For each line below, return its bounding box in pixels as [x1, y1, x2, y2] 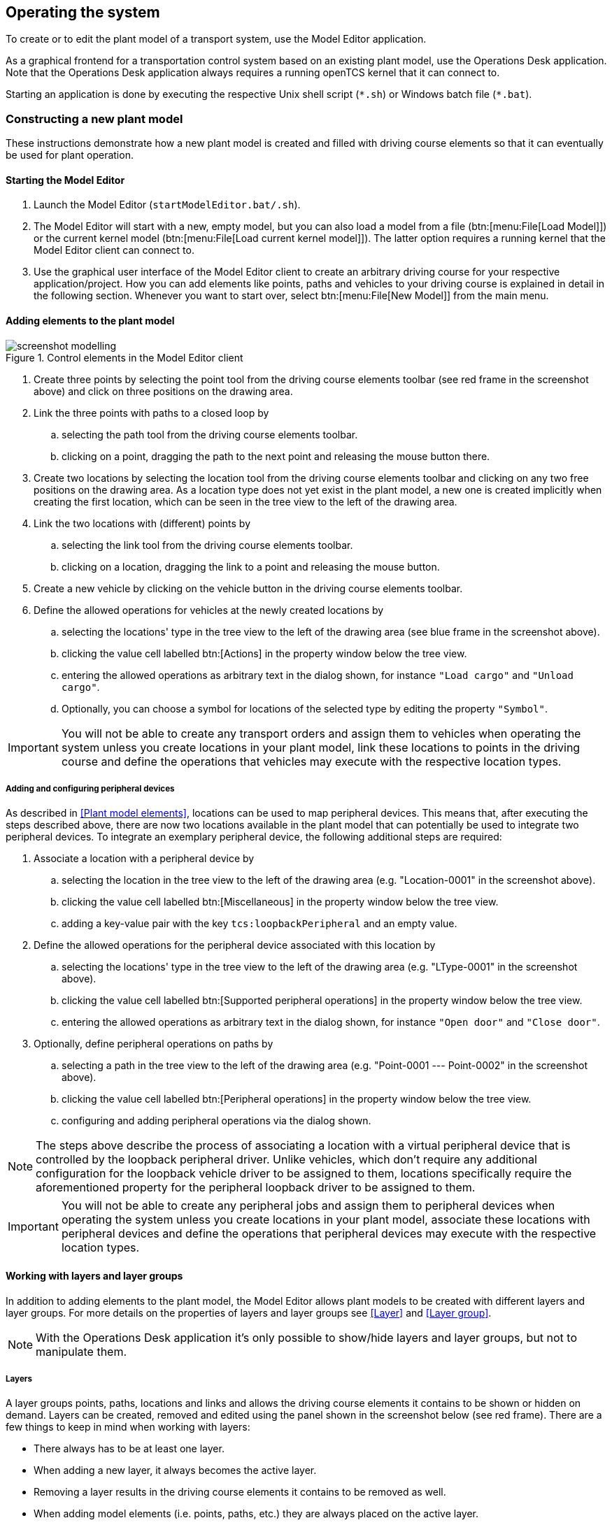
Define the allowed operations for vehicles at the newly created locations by [34, 603, 384, 616]
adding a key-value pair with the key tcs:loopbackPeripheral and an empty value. [62, 917, 457, 930]
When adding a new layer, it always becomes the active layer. [34, 1464, 317, 1477]
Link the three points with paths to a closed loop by [34, 406, 269, 419]
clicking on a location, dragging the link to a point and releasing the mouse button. [62, 560, 440, 573]
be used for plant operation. [6, 149, 134, 162]
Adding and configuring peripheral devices [6, 784, 175, 794]
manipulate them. [36, 1344, 127, 1359]
